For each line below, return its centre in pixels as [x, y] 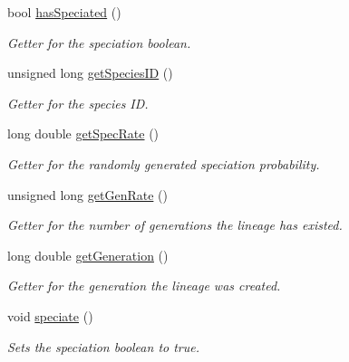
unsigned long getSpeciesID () [90, 73]
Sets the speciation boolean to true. [104, 346]
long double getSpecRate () [83, 133]
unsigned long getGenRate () [87, 194]
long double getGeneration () [88, 255]
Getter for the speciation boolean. [99, 42]
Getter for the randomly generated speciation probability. [164, 163]
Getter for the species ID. [78, 103]
